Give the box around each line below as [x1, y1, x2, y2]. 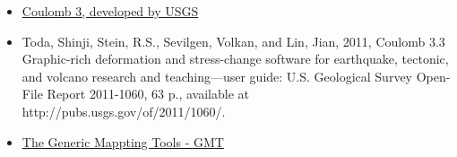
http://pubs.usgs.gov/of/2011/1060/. [22, 101, 226, 120]
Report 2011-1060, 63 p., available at [47, 84, 249, 103]
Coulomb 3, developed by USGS [22, 2, 199, 20]
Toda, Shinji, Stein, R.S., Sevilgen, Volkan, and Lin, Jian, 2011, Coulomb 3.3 [22, 31, 445, 50]
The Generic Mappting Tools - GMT [22, 132, 224, 151]
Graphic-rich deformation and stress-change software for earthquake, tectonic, [22, 49, 449, 68]
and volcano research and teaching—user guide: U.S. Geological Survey [22, 66, 412, 85]
